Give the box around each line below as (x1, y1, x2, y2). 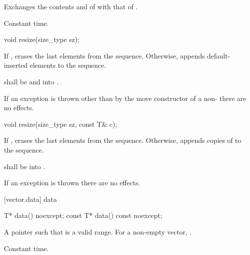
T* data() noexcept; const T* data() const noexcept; (4, 210, 162, 220)
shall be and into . (4, 76, 59, 86)
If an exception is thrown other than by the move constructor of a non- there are (4, 93, 247, 103)
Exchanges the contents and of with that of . (4, 1, 138, 11)
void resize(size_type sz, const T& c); (4, 118, 117, 129)
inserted (4, 60, 28, 70)
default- (207, 50, 230, 60)
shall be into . (4, 161, 45, 171)
